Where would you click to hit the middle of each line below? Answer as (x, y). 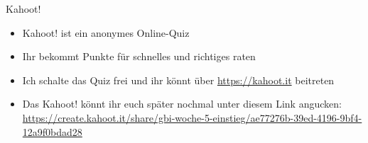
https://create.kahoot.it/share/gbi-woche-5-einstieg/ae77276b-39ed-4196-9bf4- (192, 117)
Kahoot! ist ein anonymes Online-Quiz (106, 32)
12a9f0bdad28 (52, 131)
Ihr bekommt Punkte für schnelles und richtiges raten (139, 56)
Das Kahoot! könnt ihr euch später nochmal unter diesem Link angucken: (182, 104)
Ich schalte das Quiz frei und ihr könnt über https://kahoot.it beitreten (178, 80)
